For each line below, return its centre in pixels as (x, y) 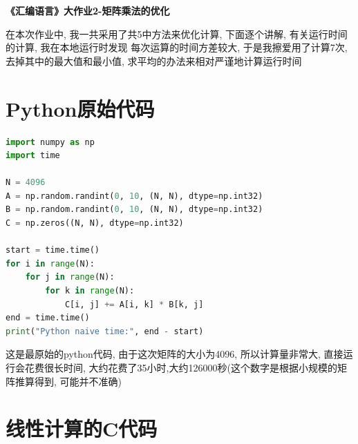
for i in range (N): (50, 263)
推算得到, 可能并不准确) (68, 381)
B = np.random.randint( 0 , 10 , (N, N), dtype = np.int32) (134, 210)
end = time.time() (48, 318)
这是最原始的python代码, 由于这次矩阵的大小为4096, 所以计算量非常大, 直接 (175, 354)
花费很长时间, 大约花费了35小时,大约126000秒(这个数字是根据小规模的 (181, 367)
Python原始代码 (80, 108)
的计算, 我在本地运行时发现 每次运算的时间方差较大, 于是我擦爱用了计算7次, (177, 47)
